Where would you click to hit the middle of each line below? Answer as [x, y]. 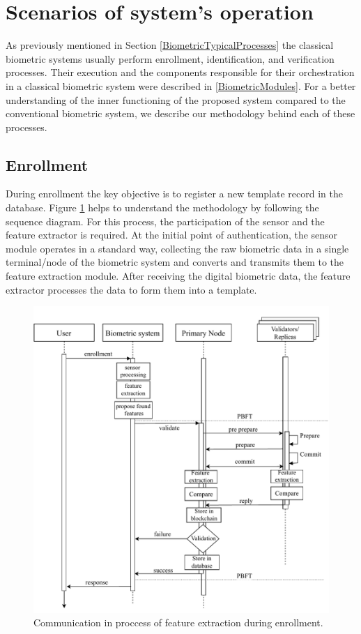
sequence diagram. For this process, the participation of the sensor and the [165, 221]
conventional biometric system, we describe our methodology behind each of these [180, 113]
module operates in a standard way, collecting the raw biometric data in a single [177, 248]
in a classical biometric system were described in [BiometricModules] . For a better [181, 85]
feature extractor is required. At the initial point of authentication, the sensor [172, 235]
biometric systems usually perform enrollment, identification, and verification [170, 58]
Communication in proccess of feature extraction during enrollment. [178, 622]
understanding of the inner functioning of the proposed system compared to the [176, 99]
